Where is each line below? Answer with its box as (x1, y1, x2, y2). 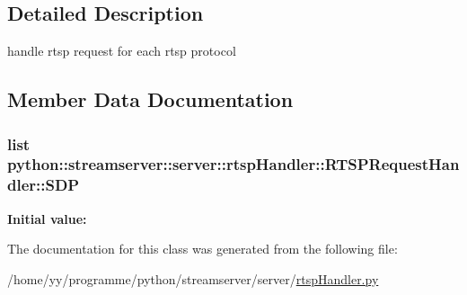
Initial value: (7, 209, 87, 228)
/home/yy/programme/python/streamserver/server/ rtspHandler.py (7, 269, 379, 288)
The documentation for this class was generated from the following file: (7, 239, 398, 258)
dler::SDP (7, 174, 80, 196)
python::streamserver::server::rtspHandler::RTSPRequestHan (7, 153, 460, 175)
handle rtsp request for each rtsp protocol (7, 41, 236, 60)
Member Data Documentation (7, 85, 294, 113)
